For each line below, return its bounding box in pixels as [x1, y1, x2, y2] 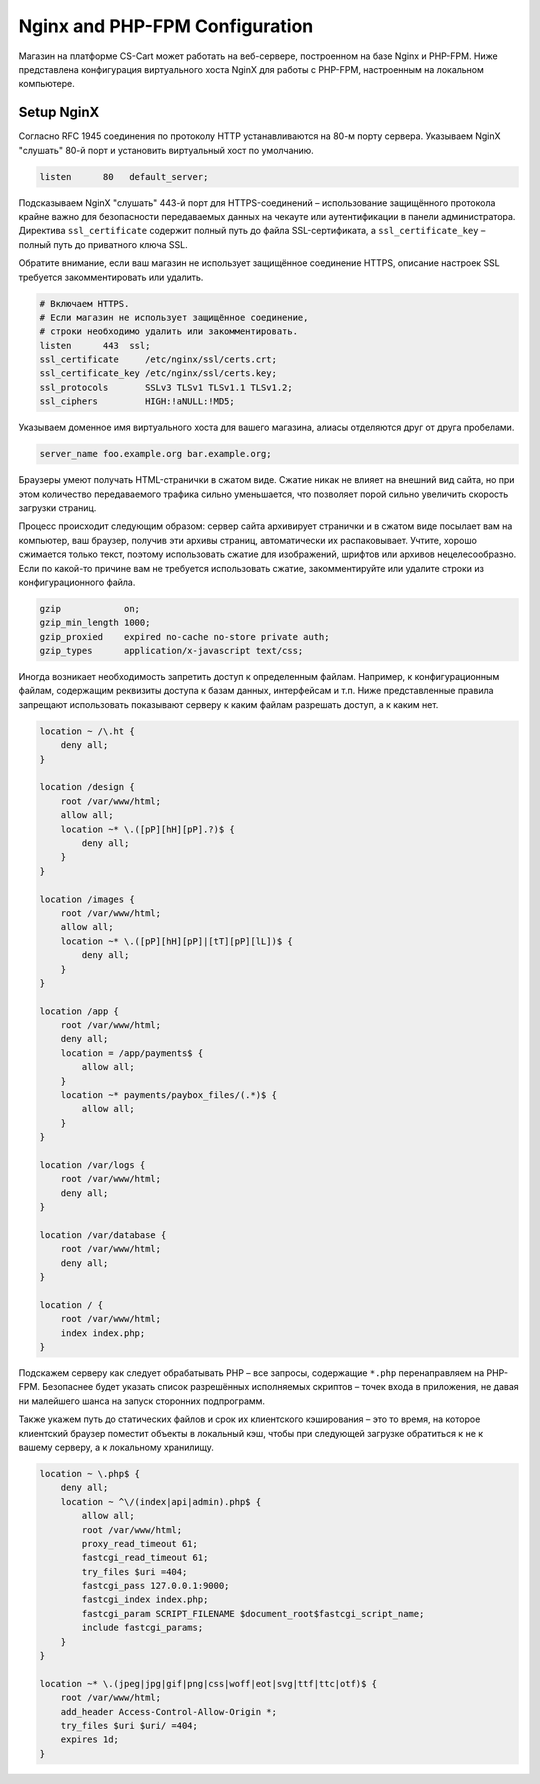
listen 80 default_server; [39, 171, 209, 182]
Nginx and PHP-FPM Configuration [18, 15, 314, 37]
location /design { [39, 781, 135, 793]
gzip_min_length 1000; [39, 617, 151, 629]
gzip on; [39, 603, 140, 614]
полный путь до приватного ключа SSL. [18, 238, 189, 250]
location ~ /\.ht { [39, 725, 135, 737]
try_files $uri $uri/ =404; [60, 1720, 199, 1731]
